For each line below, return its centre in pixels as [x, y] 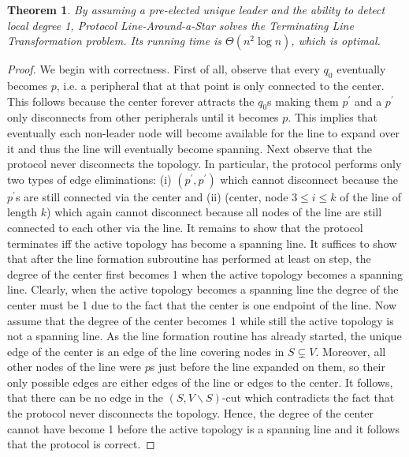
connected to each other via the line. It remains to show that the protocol [185, 227]
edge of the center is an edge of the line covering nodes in [146, 351]
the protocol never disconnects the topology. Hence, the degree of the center [190, 413]
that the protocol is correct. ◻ [81, 444]
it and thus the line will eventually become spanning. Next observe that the [190, 148]
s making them [303, 101]
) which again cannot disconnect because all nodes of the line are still [214, 212]
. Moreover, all [351, 351]
